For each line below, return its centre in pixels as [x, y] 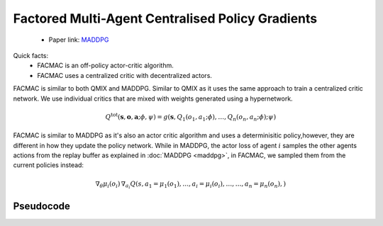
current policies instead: [49, 165]
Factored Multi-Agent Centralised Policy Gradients [165, 18]
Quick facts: [31, 55]
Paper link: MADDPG [79, 40]
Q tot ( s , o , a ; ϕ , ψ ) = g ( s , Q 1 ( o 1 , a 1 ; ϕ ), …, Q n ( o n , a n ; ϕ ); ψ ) [191, 117]
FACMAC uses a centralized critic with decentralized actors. [125, 75]
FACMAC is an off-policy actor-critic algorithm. [105, 66]
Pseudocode [42, 207]
